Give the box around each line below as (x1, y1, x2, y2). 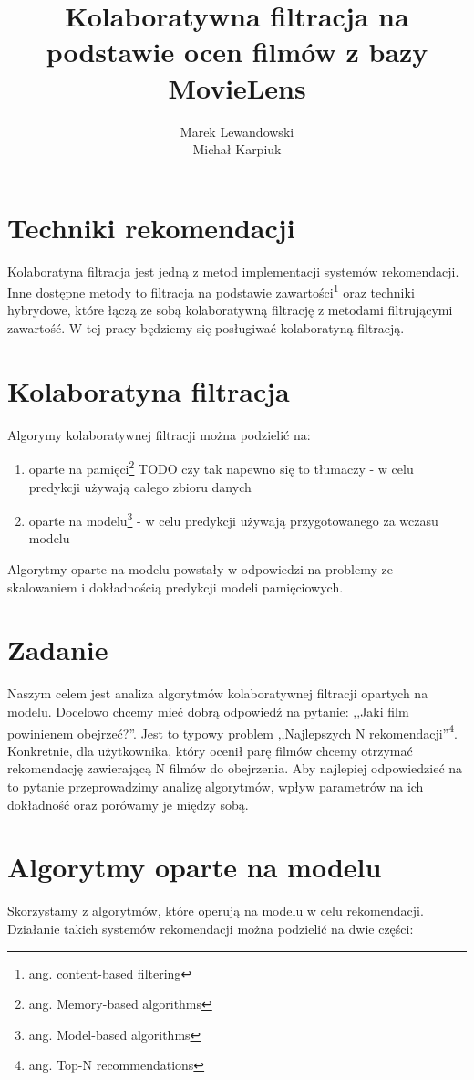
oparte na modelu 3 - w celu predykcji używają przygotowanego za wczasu (28, 509, 438, 530)
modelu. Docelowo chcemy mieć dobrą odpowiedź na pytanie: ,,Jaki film (7, 701, 409, 720)
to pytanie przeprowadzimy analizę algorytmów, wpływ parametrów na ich (7, 777, 424, 795)
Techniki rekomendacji (7, 208, 295, 246)
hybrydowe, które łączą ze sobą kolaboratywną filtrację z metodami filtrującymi (7, 300, 453, 320)
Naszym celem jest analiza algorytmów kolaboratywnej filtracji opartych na (7, 684, 428, 703)
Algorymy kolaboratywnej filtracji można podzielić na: (7, 425, 311, 444)
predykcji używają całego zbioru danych (28, 477, 252, 496)
